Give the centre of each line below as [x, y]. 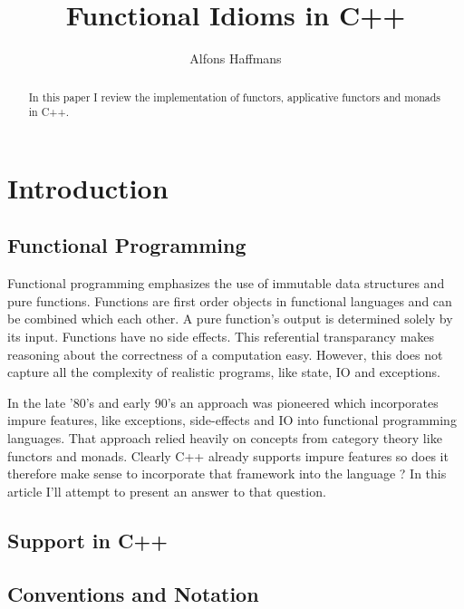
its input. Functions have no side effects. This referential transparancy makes [221, 336]
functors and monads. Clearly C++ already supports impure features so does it [228, 455]
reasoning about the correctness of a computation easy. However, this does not [225, 354]
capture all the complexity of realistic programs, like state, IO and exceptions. [224, 372]
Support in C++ [87, 540]
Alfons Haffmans [236, 58]
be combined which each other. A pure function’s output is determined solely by [230, 319]
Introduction [88, 187]
